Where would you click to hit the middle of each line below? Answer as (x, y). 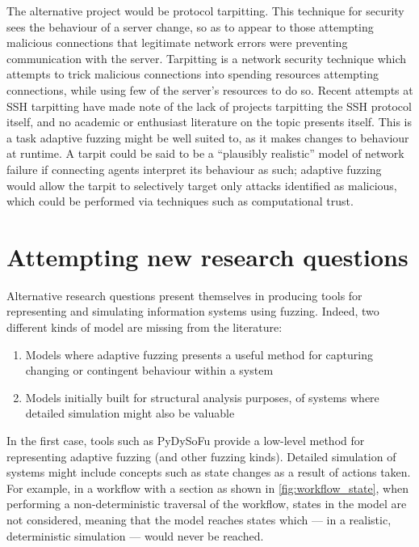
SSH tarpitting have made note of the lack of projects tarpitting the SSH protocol (209, 106)
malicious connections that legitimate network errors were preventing (177, 42)
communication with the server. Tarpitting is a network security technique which (207, 58)
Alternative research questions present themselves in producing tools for (184, 295)
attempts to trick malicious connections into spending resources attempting (193, 74)
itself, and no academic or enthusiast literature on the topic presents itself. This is (209, 122)
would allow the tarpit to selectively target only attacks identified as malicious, (202, 185)
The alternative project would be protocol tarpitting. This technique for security (205, 11)
